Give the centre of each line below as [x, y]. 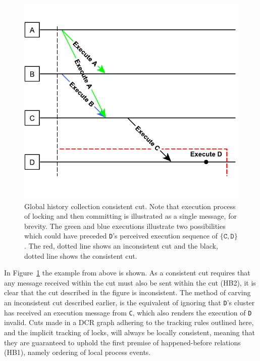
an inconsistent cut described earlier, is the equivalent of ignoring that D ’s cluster [129, 302]
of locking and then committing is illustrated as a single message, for [131, 216]
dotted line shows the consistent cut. [81, 255]
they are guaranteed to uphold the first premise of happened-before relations [122, 342]
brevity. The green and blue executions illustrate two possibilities [125, 226]
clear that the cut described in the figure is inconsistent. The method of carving [127, 292]
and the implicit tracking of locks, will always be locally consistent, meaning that [129, 332]
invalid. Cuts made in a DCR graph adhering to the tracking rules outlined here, [129, 322]
